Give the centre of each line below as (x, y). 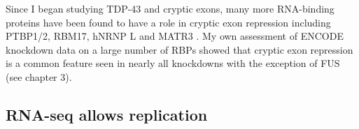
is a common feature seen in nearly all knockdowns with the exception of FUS (173, 63)
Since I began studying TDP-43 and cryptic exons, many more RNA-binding (170, 8)
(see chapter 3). (39, 76)
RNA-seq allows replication (107, 114)
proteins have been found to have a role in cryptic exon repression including (168, 22)
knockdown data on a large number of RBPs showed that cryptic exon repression (179, 49)
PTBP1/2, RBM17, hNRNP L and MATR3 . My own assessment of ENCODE (175, 36)
